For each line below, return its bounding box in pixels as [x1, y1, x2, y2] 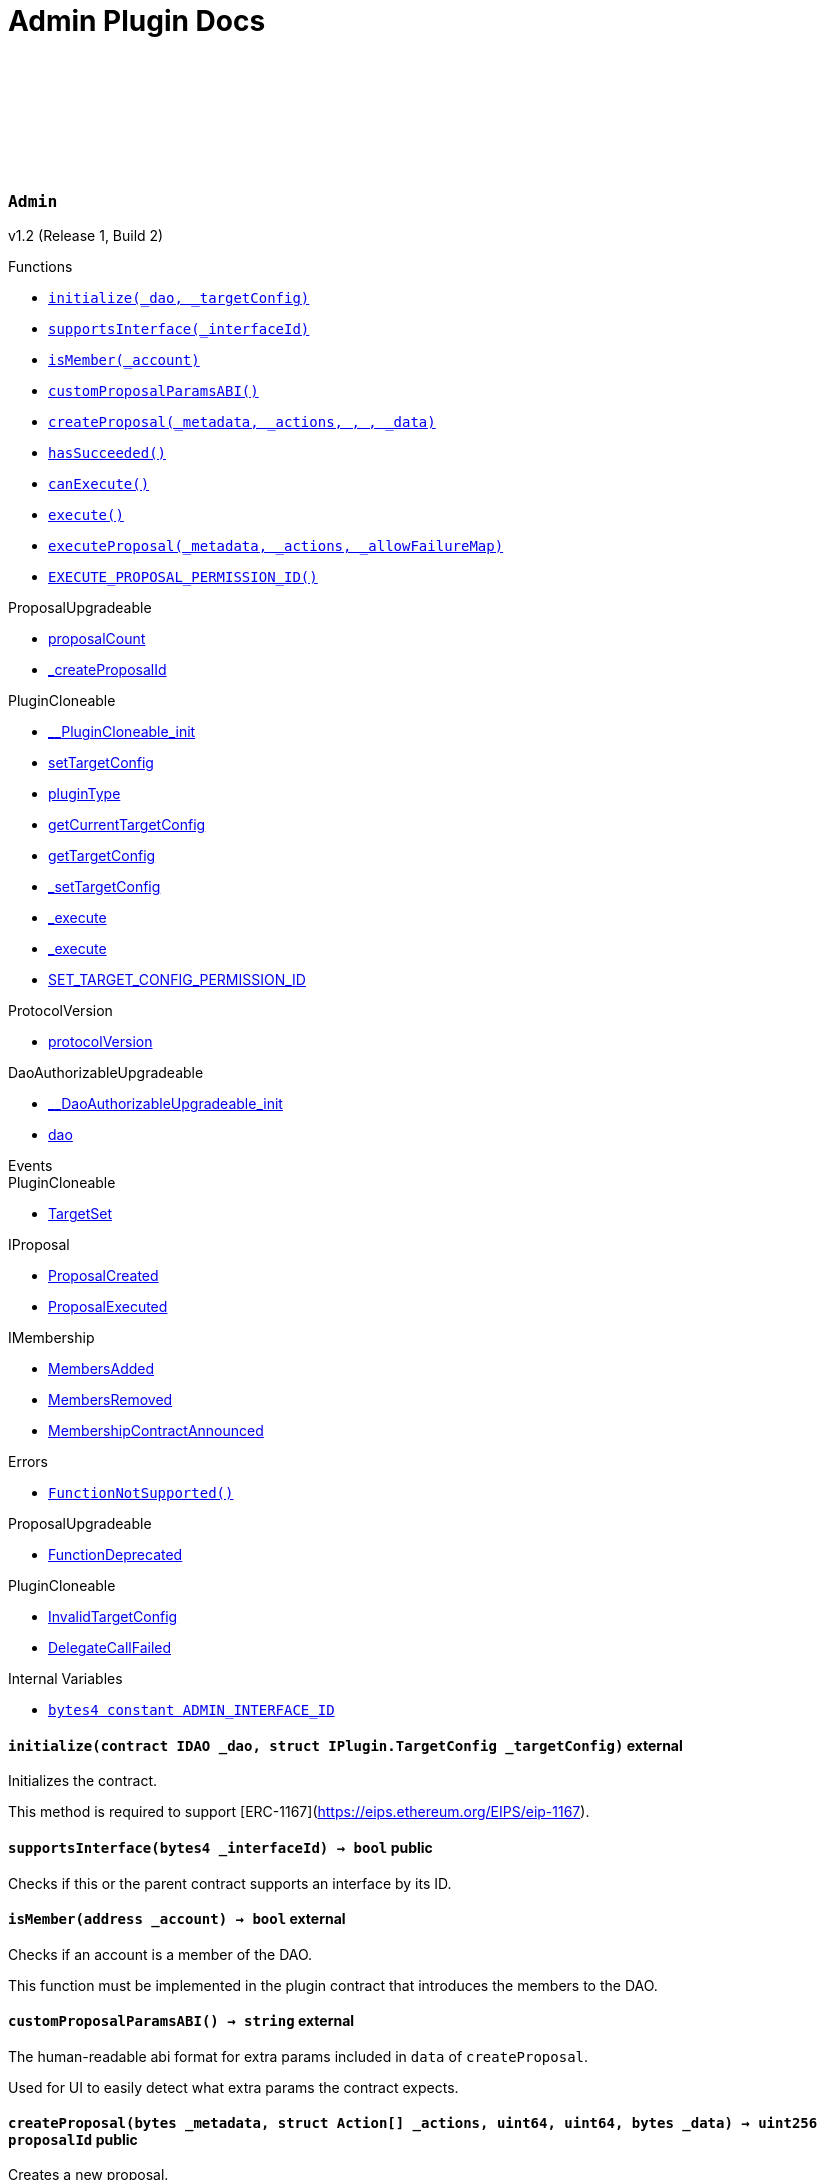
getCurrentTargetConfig [48, 816, 206, 834]
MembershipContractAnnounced [48, 1422, 264, 1440]
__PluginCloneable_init [48, 723, 196, 741]
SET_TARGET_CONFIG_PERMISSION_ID [48, 971, 306, 989]
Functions [8, 258, 73, 276]
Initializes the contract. [8, 1772, 157, 1790]
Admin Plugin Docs [8, 4, 266, 38]
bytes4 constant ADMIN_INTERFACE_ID [48, 1702, 335, 1719]
